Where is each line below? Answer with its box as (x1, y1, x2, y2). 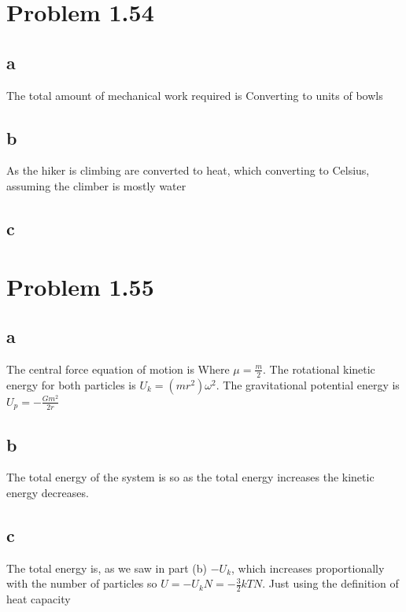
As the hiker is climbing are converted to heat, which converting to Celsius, (6, 162, 370, 179)
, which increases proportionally (231, 559, 385, 576)
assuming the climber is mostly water (6, 177, 186, 194)
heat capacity (6, 591, 71, 607)
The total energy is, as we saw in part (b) (6, 559, 207, 576)
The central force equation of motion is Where (6, 360, 230, 377)
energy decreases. (6, 485, 89, 501)
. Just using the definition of (262, 575, 399, 592)
